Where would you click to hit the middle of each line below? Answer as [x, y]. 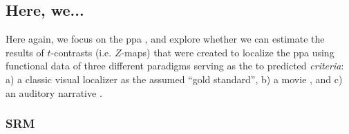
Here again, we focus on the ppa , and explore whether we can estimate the [165, 39]
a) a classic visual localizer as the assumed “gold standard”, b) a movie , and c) [174, 79]
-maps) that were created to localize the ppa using [228, 52]
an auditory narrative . [54, 92]
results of [25, 52]
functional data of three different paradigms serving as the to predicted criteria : [175, 66]
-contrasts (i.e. [81, 52]
